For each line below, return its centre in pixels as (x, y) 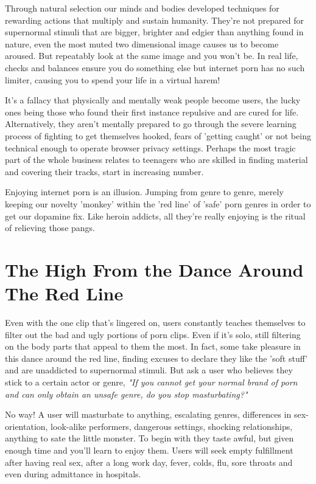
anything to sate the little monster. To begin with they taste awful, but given (149, 438)
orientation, (26, 426)
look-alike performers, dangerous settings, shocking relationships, (172, 426)
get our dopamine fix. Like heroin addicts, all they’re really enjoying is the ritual (155, 216)
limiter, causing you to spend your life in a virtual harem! (113, 79)
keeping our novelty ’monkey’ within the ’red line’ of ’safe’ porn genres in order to (158, 203)
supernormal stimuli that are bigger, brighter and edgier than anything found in (154, 32)
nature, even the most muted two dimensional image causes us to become (142, 43)
